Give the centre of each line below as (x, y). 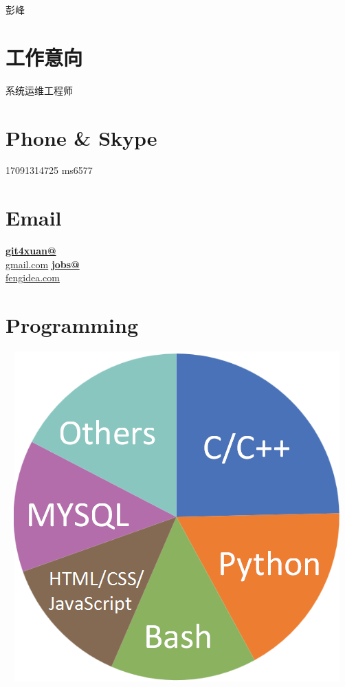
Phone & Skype (81, 137)
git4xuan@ (31, 251)
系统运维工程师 (39, 90)
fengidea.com (33, 277)
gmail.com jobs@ (43, 264)
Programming (72, 325)
